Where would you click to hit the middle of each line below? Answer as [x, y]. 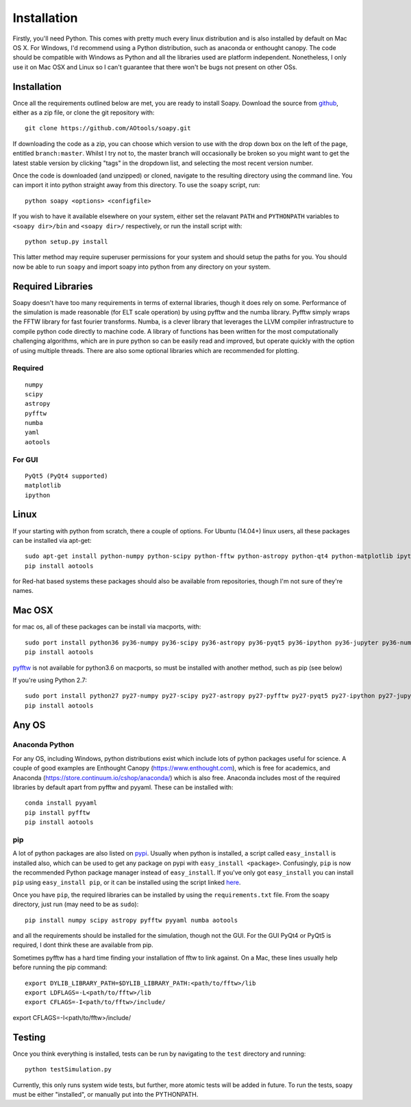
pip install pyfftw [58, 813]
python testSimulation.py [68, 1070]
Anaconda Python [43, 745]
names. [23, 591]
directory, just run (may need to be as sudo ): [76, 904]
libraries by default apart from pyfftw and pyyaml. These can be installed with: [123, 788]
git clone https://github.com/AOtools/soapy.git [108, 128]
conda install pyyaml [61, 803]
